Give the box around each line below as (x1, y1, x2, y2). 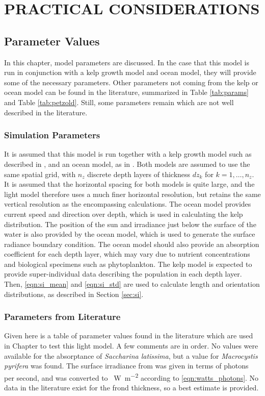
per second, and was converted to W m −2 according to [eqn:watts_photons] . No (4, 370, 259, 383)
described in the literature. (4, 107, 88, 117)
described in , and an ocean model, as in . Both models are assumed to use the (4, 158, 250, 169)
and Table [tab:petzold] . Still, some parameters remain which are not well (4, 96, 234, 107)
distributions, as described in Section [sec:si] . (4, 288, 144, 299)
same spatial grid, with (4, 168, 76, 179)
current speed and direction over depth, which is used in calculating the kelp (4, 208, 243, 219)
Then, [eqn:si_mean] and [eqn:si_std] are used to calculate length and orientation (4, 279, 260, 289)
